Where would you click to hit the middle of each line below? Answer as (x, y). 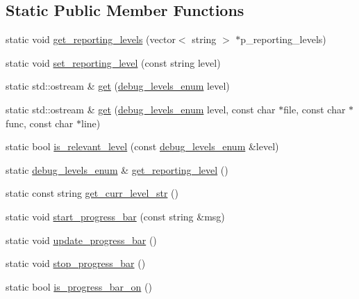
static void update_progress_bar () (81, 240)
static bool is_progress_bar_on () (79, 286)
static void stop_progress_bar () (76, 263)
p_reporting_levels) (283, 39)
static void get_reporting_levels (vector (91, 39)
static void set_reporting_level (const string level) (113, 62)
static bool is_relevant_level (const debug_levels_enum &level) (142, 146)
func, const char (40, 123)
